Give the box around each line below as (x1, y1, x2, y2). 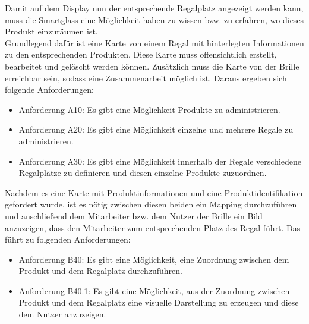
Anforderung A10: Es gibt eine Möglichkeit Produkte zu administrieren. (18, 103, 280, 115)
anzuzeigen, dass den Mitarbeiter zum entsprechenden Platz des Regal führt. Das (5, 221, 301, 234)
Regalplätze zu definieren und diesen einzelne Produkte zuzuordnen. (18, 166, 267, 179)
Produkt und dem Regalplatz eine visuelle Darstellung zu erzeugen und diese (18, 296, 299, 309)
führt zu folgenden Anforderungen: (5, 233, 131, 246)
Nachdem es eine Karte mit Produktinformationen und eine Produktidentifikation (5, 186, 303, 199)
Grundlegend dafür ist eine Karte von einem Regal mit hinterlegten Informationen (5, 36, 304, 49)
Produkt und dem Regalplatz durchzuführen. (18, 265, 182, 277)
